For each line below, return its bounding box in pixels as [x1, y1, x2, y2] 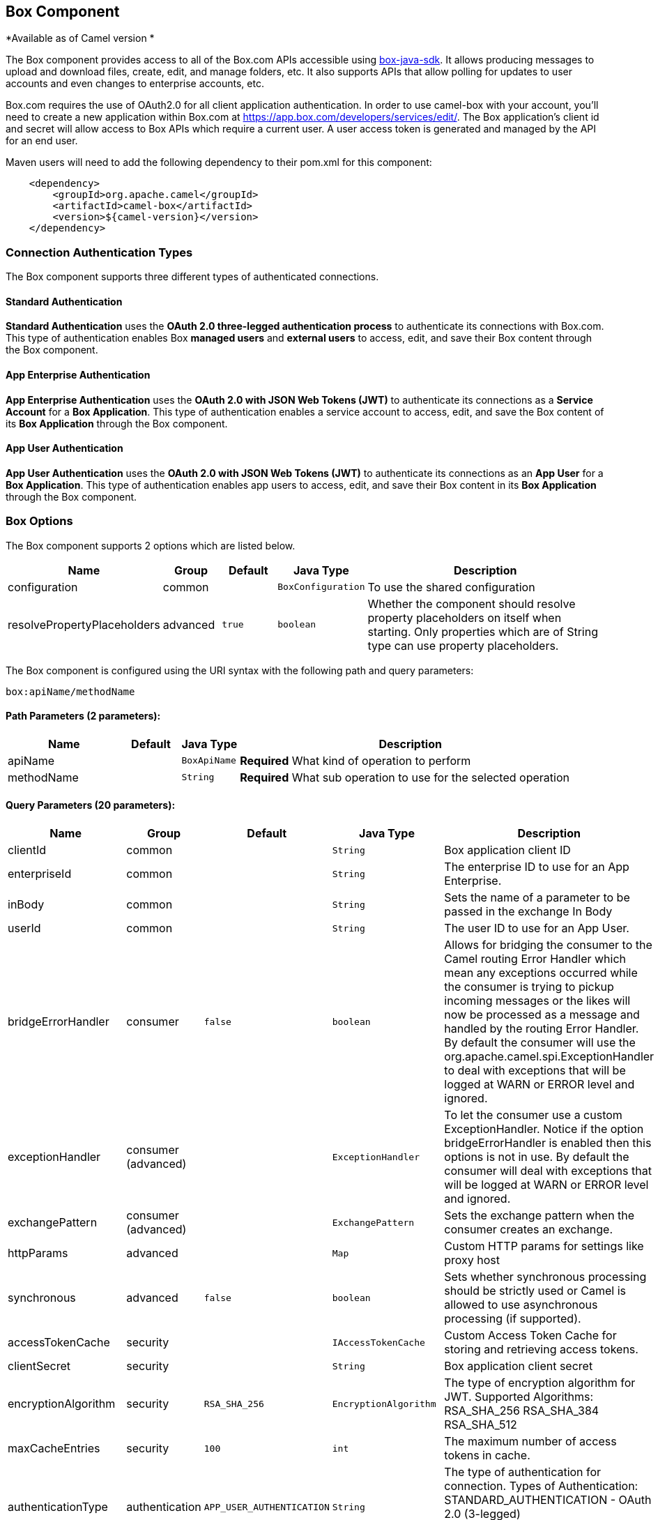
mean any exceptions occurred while [444, 966, 638, 980]
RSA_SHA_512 [444, 1418, 517, 1432]
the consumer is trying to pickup [444, 980, 614, 994]
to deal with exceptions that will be [444, 1063, 626, 1078]
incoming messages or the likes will [444, 994, 631, 1008]
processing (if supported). [444, 1312, 581, 1326]
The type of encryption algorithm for [444, 1376, 636, 1390]
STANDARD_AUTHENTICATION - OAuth [444, 1493, 652, 1507]
